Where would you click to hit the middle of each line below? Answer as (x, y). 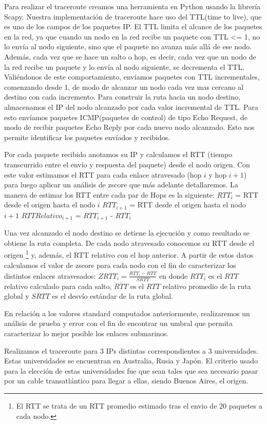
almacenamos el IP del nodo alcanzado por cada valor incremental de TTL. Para (131, 107)
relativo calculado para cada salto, (58, 286)
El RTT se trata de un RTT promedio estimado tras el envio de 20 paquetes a (139, 405)
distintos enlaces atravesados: (50, 275)
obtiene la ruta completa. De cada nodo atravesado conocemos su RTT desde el (129, 243)
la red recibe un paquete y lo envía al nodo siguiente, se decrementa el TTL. (124, 66)
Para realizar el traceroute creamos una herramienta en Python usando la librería (132, 6)
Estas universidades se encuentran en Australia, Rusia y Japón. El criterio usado (131, 361)
